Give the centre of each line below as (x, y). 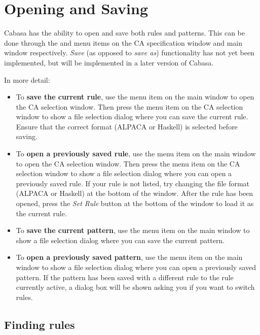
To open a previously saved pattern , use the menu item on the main (129, 257)
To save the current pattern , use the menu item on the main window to (133, 230)
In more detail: (27, 79)
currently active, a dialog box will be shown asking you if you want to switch (135, 287)
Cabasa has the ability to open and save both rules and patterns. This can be (124, 33)
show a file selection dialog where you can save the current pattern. (120, 240)
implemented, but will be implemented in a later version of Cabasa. (109, 62)
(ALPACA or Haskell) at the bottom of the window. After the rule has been (135, 193)
